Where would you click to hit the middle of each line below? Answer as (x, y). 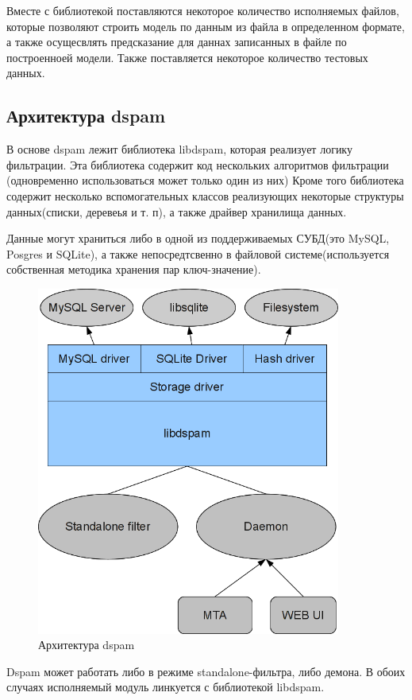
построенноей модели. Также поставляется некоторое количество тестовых (187, 57)
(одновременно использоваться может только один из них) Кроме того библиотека (205, 180)
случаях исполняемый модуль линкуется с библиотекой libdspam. (166, 687)
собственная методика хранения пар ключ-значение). (134, 269)
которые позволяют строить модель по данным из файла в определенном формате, (206, 26)
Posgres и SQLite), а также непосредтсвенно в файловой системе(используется (198, 253)
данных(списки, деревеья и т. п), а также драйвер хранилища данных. (177, 211)
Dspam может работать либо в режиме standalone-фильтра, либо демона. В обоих (206, 671)
